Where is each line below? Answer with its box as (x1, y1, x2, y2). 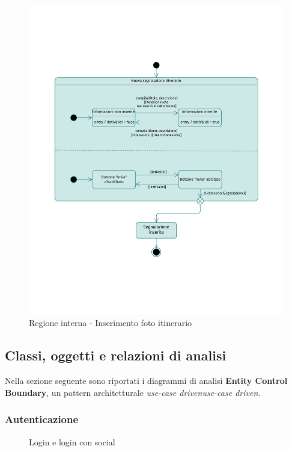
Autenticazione (5, 412, 79, 427)
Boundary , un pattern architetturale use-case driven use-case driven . (5, 386, 261, 398)
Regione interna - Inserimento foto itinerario (29, 316, 192, 329)
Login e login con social (29, 435, 115, 448)
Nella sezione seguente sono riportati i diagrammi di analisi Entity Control (5, 374, 288, 387)
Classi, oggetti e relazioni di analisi (5, 346, 227, 365)
